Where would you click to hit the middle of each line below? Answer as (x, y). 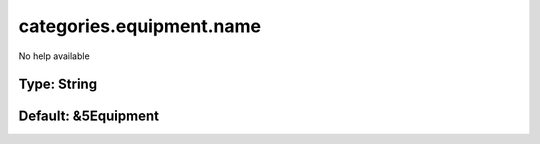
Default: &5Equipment (89, 116)
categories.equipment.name (140, 26)
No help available (54, 56)
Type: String (58, 84)
